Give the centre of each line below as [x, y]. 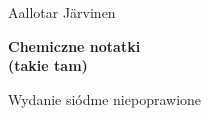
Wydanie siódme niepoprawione [105, 98]
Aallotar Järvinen [62, 12]
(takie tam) [48, 65]
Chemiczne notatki [74, 45]
